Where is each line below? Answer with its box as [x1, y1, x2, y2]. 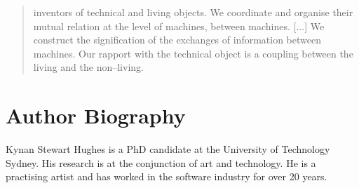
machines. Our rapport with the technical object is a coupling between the [33, 46, 353, 60]
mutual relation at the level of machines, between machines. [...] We [33, 18, 325, 33]
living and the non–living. [33, 60, 144, 74]
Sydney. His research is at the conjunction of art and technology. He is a [6, 155, 316, 170]
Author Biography [6, 101, 186, 130]
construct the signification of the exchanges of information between [33, 32, 321, 47]
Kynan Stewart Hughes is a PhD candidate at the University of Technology [6, 142, 330, 156]
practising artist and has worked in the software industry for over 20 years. [6, 169, 327, 184]
